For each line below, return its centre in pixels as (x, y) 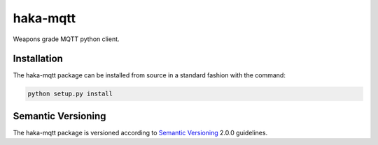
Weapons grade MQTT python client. (66, 39)
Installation (38, 59)
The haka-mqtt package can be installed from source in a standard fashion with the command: (149, 75)
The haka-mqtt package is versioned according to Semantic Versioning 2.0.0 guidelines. (140, 132)
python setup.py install (70, 94)
